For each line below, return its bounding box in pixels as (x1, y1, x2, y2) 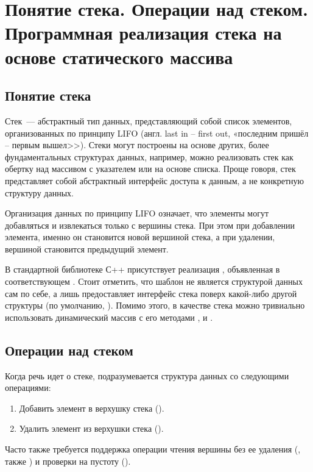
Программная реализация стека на (5, 20, 282, 45)
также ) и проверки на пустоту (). (5, 454, 131, 467)
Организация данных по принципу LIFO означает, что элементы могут (5, 207, 269, 220)
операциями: (5, 381, 51, 394)
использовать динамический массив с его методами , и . (5, 310, 213, 323)
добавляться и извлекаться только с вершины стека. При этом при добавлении (5, 218, 295, 231)
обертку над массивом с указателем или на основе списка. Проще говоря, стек (5, 162, 296, 175)
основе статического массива (5, 44, 233, 69)
